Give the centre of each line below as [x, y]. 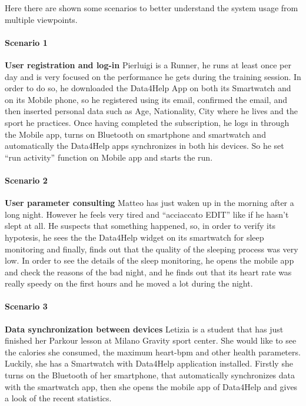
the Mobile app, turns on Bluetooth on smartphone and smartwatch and [135, 134]
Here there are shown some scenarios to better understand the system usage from [152, 8]
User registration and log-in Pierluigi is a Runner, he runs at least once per [148, 64]
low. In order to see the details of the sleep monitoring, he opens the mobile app [149, 260]
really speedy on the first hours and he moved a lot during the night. [129, 283]
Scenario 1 [26, 42]
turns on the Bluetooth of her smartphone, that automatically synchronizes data [150, 375]
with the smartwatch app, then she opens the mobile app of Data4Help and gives [151, 386]
